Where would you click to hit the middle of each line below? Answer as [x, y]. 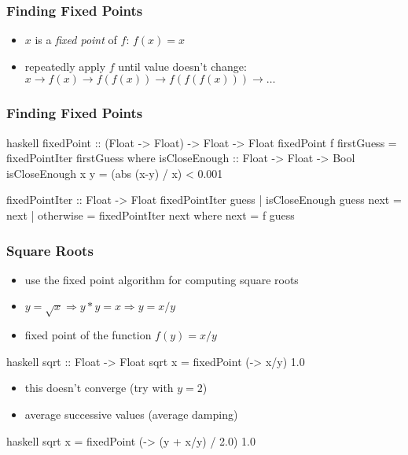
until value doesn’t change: [182, 66]
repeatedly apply [65, 66]
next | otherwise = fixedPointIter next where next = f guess [151, 215]
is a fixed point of [76, 40]
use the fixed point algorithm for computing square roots [162, 279]
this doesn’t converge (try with [99, 388]
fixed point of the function [88, 335]
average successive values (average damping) [131, 414]
